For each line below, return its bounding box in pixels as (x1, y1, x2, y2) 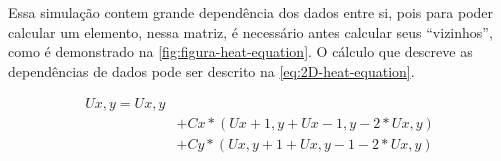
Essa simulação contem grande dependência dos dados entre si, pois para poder (8, 2, 494, 22)
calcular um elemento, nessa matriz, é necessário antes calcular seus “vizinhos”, (8, 21, 493, 42)
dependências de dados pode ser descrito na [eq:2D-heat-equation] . (8, 60, 415, 81)
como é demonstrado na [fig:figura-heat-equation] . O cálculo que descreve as (8, 41, 473, 62)
